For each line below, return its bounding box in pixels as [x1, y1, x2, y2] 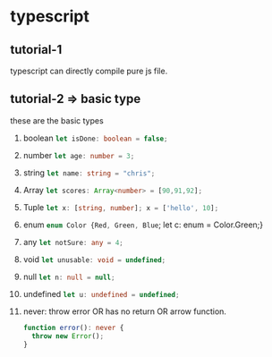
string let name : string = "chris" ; [22, 167, 156, 178]
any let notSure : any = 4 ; [22, 236, 123, 247]
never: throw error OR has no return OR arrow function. [22, 306, 227, 317]
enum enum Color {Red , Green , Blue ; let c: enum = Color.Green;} [22, 219, 264, 230]
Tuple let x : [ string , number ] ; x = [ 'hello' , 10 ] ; [22, 201, 219, 212]
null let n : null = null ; [22, 271, 115, 282]
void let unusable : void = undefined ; [22, 253, 166, 265]
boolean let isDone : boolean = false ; [22, 132, 168, 143]
